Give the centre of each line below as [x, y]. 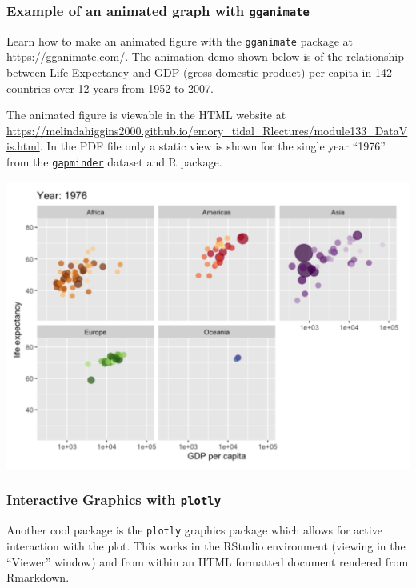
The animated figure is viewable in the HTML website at [146, 115]
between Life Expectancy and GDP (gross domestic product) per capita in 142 [199, 72]
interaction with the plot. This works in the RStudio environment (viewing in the [206, 545]
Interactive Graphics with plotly [114, 500]
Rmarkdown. [38, 577]
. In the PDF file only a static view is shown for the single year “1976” [212, 146]
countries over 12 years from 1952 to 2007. [110, 88]
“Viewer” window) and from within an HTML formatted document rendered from [208, 561]
